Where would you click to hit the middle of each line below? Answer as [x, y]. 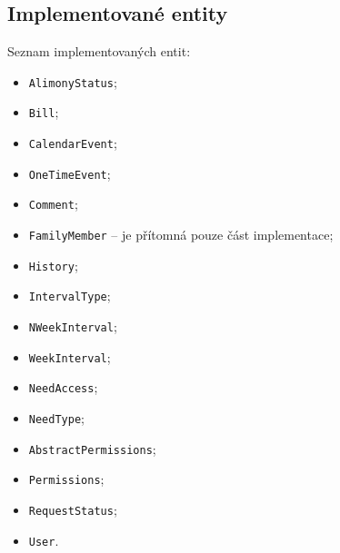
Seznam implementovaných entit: [99, 51]
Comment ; [53, 204]
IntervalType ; [70, 296]
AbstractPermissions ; [92, 448]
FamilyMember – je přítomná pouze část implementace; [181, 235]
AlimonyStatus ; [73, 81]
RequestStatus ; [73, 509]
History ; [53, 265]
